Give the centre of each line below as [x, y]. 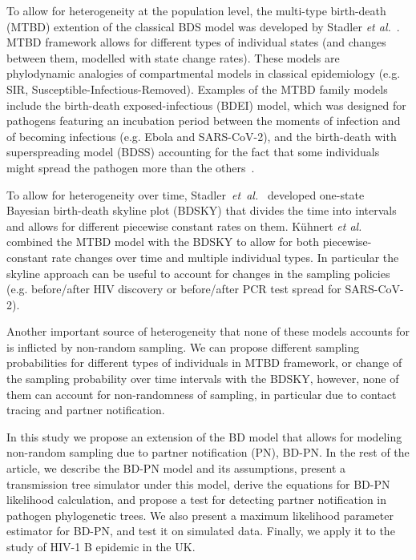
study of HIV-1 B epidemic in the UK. [101, 546]
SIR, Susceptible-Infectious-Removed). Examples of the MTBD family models [197, 89]
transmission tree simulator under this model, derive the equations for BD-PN [198, 483]
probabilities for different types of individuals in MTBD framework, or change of [204, 363]
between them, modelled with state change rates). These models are [173, 57]
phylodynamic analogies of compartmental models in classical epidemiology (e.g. [204, 73]
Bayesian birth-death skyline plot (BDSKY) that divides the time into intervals [202, 210]
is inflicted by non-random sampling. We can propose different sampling [183, 346]
